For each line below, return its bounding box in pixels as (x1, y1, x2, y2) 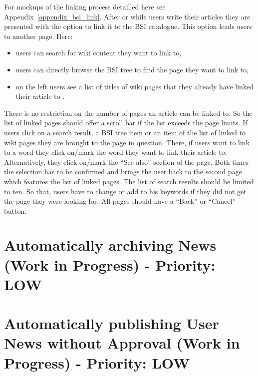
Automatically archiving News (4, 235, 217, 255)
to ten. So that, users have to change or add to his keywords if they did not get (4, 186, 247, 196)
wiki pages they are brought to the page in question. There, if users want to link (4, 137, 250, 147)
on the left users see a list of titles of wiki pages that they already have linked (15, 81, 254, 91)
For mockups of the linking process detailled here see (4, 1, 166, 11)
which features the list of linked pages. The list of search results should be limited (4, 176, 254, 186)
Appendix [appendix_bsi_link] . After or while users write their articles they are (4, 11, 251, 21)
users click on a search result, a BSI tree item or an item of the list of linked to (4, 127, 246, 137)
